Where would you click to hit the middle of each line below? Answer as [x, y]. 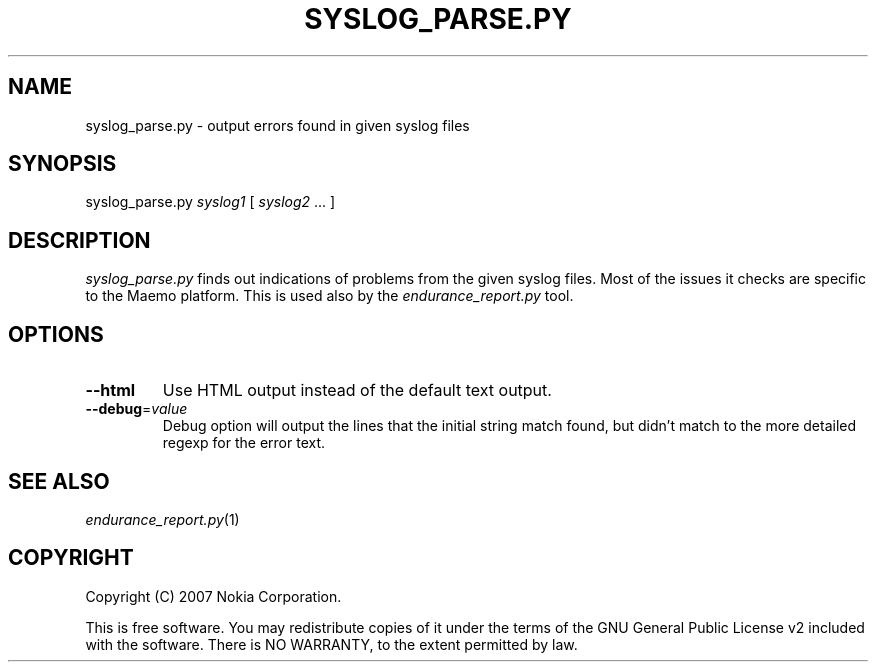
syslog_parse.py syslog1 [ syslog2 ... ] [210, 202]
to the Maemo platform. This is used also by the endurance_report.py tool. [329, 296]
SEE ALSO [59, 481]
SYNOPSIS [62, 164]
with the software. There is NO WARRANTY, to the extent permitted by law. [331, 644]
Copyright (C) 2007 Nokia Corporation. [213, 596]
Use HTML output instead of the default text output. [357, 390]
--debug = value [136, 409]
